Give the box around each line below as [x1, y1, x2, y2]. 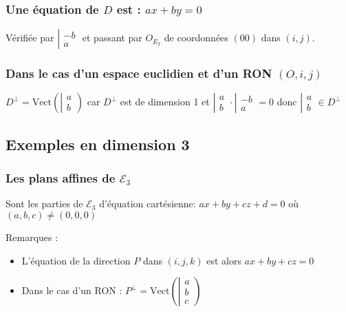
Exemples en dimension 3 [6, 133, 190, 154]
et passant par [82, 30, 142, 45]
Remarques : [6, 230, 58, 245]
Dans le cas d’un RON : [21, 283, 122, 298]
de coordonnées [164, 30, 228, 45]
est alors [206, 253, 241, 267]
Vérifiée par [6, 30, 54, 45]
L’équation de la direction [21, 253, 131, 267]
